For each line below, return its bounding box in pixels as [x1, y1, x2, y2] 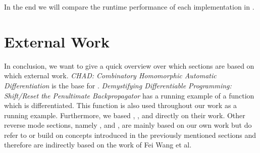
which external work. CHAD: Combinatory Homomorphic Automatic [4, 70, 217, 81]
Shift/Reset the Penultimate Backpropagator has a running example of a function [4, 90, 254, 100]
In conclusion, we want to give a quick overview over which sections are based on [4, 60, 254, 71]
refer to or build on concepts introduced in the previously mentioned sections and [4, 129, 256, 140]
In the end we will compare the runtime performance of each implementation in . [4, 2, 254, 12]
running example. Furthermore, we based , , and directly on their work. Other [4, 110, 245, 120]
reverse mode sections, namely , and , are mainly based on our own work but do [4, 120, 252, 130]
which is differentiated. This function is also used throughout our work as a [4, 100, 237, 111]
